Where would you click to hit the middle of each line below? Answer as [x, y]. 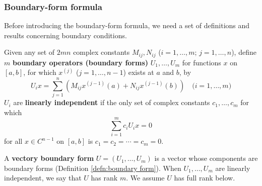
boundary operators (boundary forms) [80, 62]
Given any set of [29, 52]
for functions [202, 62]
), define [244, 52]
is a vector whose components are [206, 158]
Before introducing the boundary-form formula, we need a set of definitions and [127, 25]
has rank [104, 178]
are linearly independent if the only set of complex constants [112, 102]
